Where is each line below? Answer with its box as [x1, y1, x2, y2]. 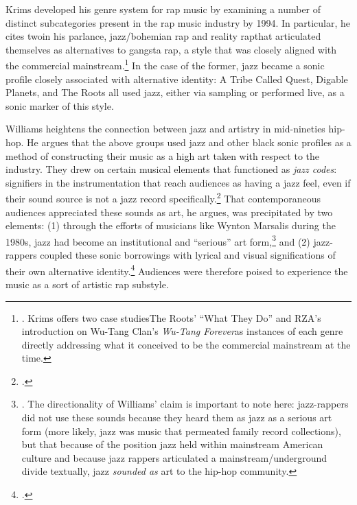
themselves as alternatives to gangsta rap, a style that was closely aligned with [5, 42, 337, 56]
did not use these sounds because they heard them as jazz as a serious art [21, 410, 332, 425]
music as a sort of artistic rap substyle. [5, 277, 169, 291]
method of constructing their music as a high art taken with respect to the [5, 148, 320, 163]
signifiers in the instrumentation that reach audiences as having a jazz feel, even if [5, 175, 351, 189]
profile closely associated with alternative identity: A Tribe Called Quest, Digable [5, 71, 348, 86]
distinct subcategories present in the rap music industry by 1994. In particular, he [5, 15, 350, 30]
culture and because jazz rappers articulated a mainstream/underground [21, 450, 327, 465]
